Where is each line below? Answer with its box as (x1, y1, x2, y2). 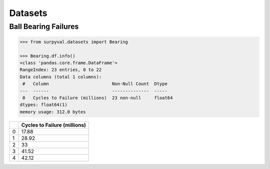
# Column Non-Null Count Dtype (22, 81, 167, 87)
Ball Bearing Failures (9, 22, 79, 31)
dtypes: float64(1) (19, 102, 67, 107)
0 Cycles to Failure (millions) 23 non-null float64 (22, 95, 173, 100)
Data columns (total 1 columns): (19, 74, 102, 79)
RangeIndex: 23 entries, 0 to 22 (19, 67, 102, 72)
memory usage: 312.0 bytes (19, 109, 86, 114)
